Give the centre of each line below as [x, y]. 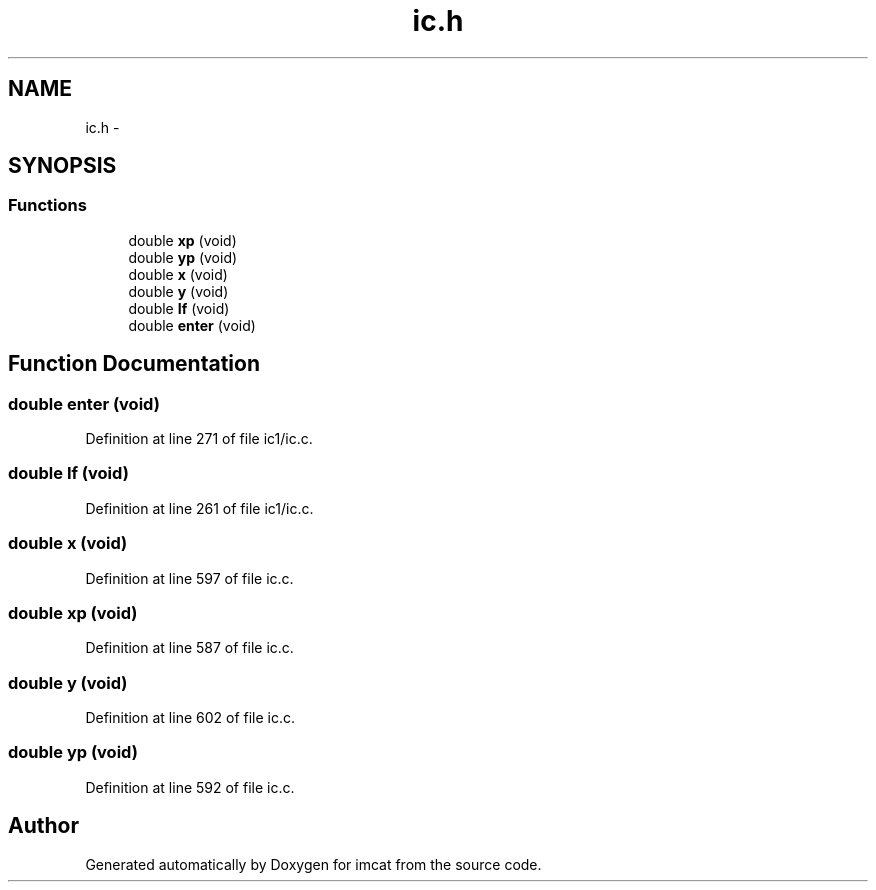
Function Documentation [134, 364]
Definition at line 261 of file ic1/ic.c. [199, 508]
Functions [47, 205]
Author [43, 826]
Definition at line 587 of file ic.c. [189, 648]
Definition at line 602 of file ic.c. [190, 718]
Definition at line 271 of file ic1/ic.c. [199, 439]
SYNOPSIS [62, 166]
